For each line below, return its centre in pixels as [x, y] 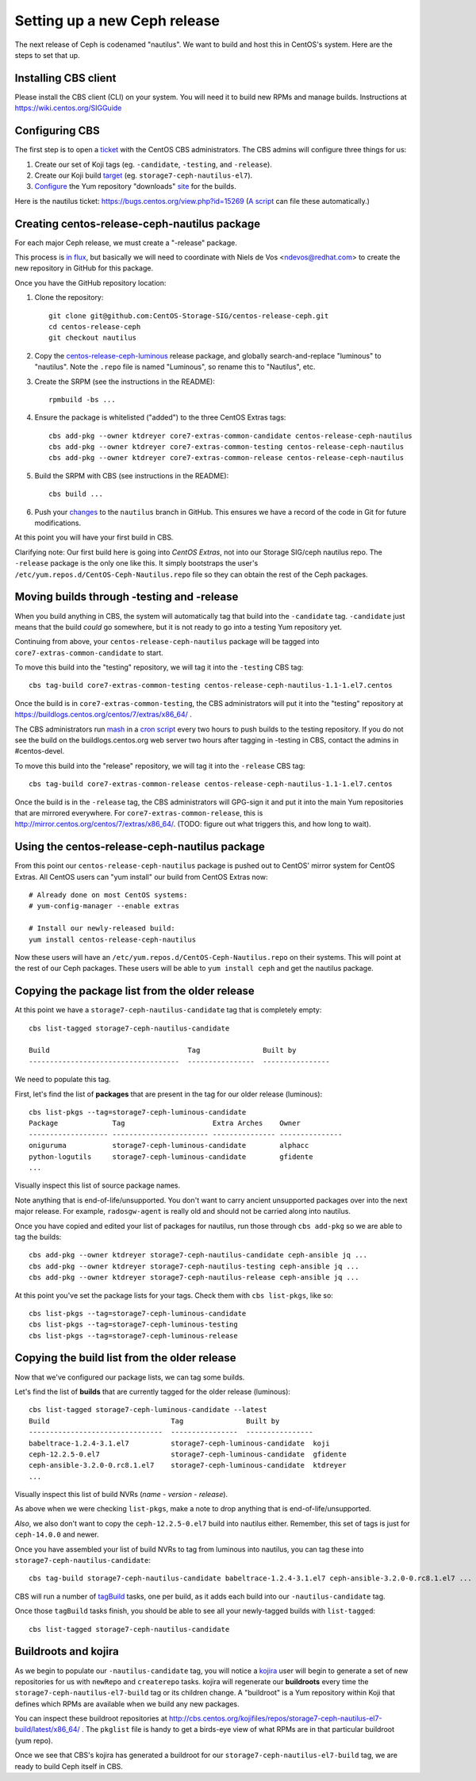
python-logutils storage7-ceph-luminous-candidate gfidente [171, 1157]
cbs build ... [76, 494]
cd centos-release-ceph [95, 326]
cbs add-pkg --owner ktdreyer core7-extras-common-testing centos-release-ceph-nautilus [226, 447]
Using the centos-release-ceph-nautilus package [140, 847]
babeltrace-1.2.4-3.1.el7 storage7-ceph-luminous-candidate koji [179, 1443]
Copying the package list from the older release [135, 991]
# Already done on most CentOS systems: [108, 895]
